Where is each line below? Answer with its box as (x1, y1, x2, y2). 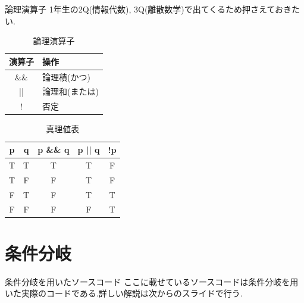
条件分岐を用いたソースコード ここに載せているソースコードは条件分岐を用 (5, 275, 299, 288)
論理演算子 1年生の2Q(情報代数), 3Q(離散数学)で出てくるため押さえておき (5, 3, 292, 15)
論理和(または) (42, 85, 99, 98)
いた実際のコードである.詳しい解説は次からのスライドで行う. (5, 287, 243, 299)
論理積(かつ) (42, 70, 90, 83)
